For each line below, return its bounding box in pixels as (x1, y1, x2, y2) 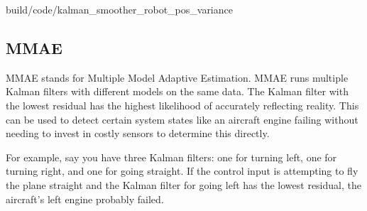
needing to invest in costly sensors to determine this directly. (6, 126, 270, 141)
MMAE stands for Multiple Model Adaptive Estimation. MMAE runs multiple (6, 70, 349, 85)
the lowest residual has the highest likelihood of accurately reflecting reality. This (6, 97, 359, 112)
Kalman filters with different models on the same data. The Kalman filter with (6, 84, 349, 99)
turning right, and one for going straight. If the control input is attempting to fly (6, 163, 358, 178)
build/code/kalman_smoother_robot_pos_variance (6, 2, 233, 16)
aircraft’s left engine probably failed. (6, 191, 164, 206)
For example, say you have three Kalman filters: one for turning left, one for (6, 149, 337, 164)
